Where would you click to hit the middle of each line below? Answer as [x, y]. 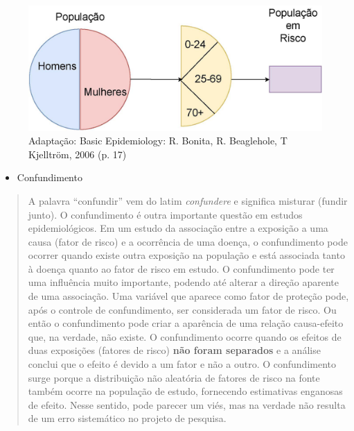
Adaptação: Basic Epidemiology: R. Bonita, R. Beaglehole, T [158, 141]
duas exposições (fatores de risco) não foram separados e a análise [174, 350]
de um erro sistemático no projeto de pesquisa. [127, 418]
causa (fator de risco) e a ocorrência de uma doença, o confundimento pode [188, 241]
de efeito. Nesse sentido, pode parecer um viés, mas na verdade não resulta [187, 404]
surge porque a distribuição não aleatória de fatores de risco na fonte [174, 377]
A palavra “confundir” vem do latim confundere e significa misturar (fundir [188, 200]
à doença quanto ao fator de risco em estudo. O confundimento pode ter [181, 268]
